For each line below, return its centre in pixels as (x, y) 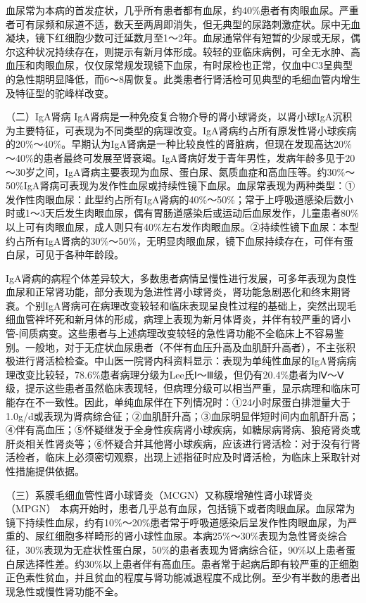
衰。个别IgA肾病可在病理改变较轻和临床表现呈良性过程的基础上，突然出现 (176, 305)
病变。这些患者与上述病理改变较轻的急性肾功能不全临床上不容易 (186, 333)
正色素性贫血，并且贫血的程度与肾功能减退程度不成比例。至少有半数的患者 (178, 577)
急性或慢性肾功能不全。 (69, 591)
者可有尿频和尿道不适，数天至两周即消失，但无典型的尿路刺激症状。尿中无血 (183, 24)
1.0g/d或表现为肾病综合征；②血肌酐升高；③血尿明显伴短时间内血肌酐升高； (182, 415)
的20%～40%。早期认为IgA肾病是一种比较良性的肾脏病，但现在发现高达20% (179, 144)
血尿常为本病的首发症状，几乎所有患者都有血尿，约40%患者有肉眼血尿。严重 (182, 10)
